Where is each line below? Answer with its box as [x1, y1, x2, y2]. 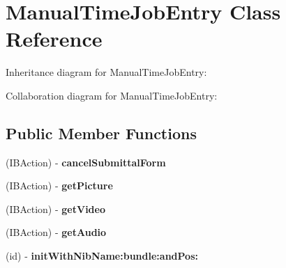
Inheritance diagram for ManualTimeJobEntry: [6, 65, 207, 79]
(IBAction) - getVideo [6, 201, 105, 216]
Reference [6, 24, 103, 53]
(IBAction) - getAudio [6, 225, 107, 239]
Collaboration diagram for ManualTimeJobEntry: [6, 88, 218, 102]
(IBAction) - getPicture [6, 178, 113, 193]
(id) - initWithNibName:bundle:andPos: [6, 249, 198, 263]
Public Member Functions [6, 122, 197, 143]
